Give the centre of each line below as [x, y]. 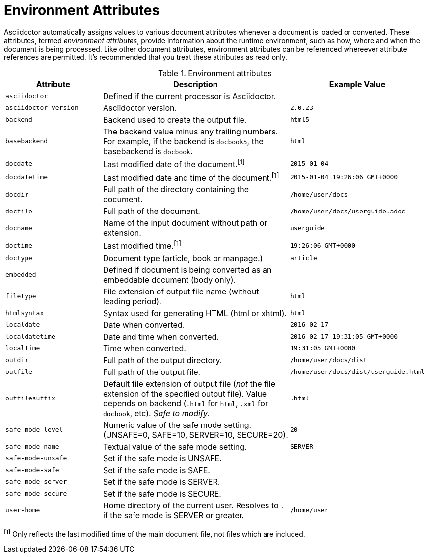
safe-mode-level [34, 430]
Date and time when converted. [161, 336]
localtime [23, 348]
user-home [23, 510]
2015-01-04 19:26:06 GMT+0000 [344, 177]
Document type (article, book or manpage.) [183, 258]
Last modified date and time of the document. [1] [191, 177]
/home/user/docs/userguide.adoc [348, 211]
